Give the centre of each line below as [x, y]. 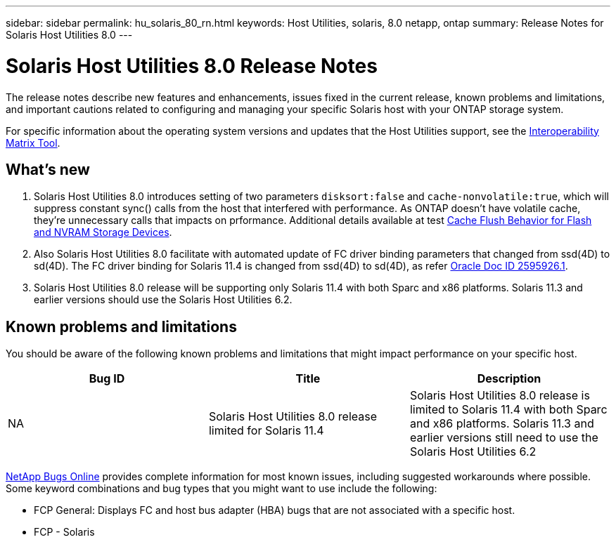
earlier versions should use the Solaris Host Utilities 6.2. [163, 300]
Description [509, 379]
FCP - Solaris [64, 532]
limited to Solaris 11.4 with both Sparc [508, 410]
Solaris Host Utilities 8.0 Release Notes [192, 66]
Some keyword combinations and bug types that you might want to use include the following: [222, 489]
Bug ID [107, 379]
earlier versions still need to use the [504, 438]
